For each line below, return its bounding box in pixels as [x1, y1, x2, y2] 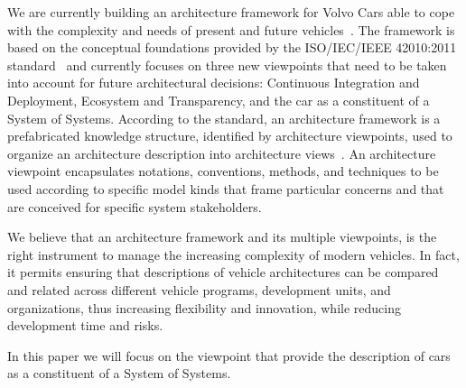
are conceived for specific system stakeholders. [7, 197, 262, 216]
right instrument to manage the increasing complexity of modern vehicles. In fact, [7, 245, 460, 263]
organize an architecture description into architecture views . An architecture [7, 143, 436, 162]
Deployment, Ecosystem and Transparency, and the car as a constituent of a [7, 90, 430, 109]
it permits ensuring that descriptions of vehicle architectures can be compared [7, 263, 439, 282]
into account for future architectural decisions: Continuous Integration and [7, 73, 420, 92]
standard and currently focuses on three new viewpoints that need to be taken [7, 55, 447, 74]
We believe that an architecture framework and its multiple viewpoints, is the [7, 227, 437, 246]
